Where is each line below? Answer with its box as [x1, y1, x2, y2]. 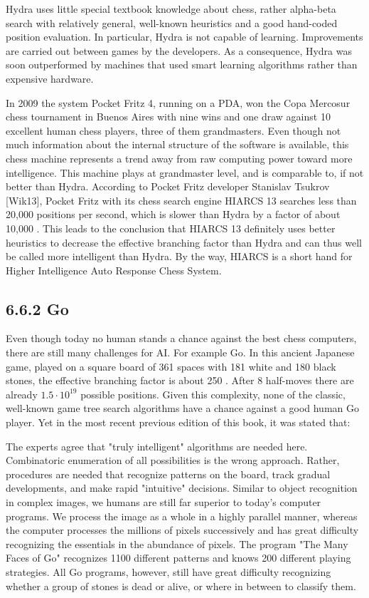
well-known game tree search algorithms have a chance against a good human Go [6, 401, 359, 416]
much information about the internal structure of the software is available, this [6, 137, 349, 152]
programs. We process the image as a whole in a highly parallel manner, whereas [6, 508, 358, 523]
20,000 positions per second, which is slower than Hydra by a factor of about [6, 207, 341, 222]
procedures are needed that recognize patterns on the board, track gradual [6, 466, 331, 481]
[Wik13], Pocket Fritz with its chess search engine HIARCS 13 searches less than [6, 192, 357, 207]
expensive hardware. [6, 71, 94, 86]
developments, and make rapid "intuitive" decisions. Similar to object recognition [6, 480, 358, 495]
